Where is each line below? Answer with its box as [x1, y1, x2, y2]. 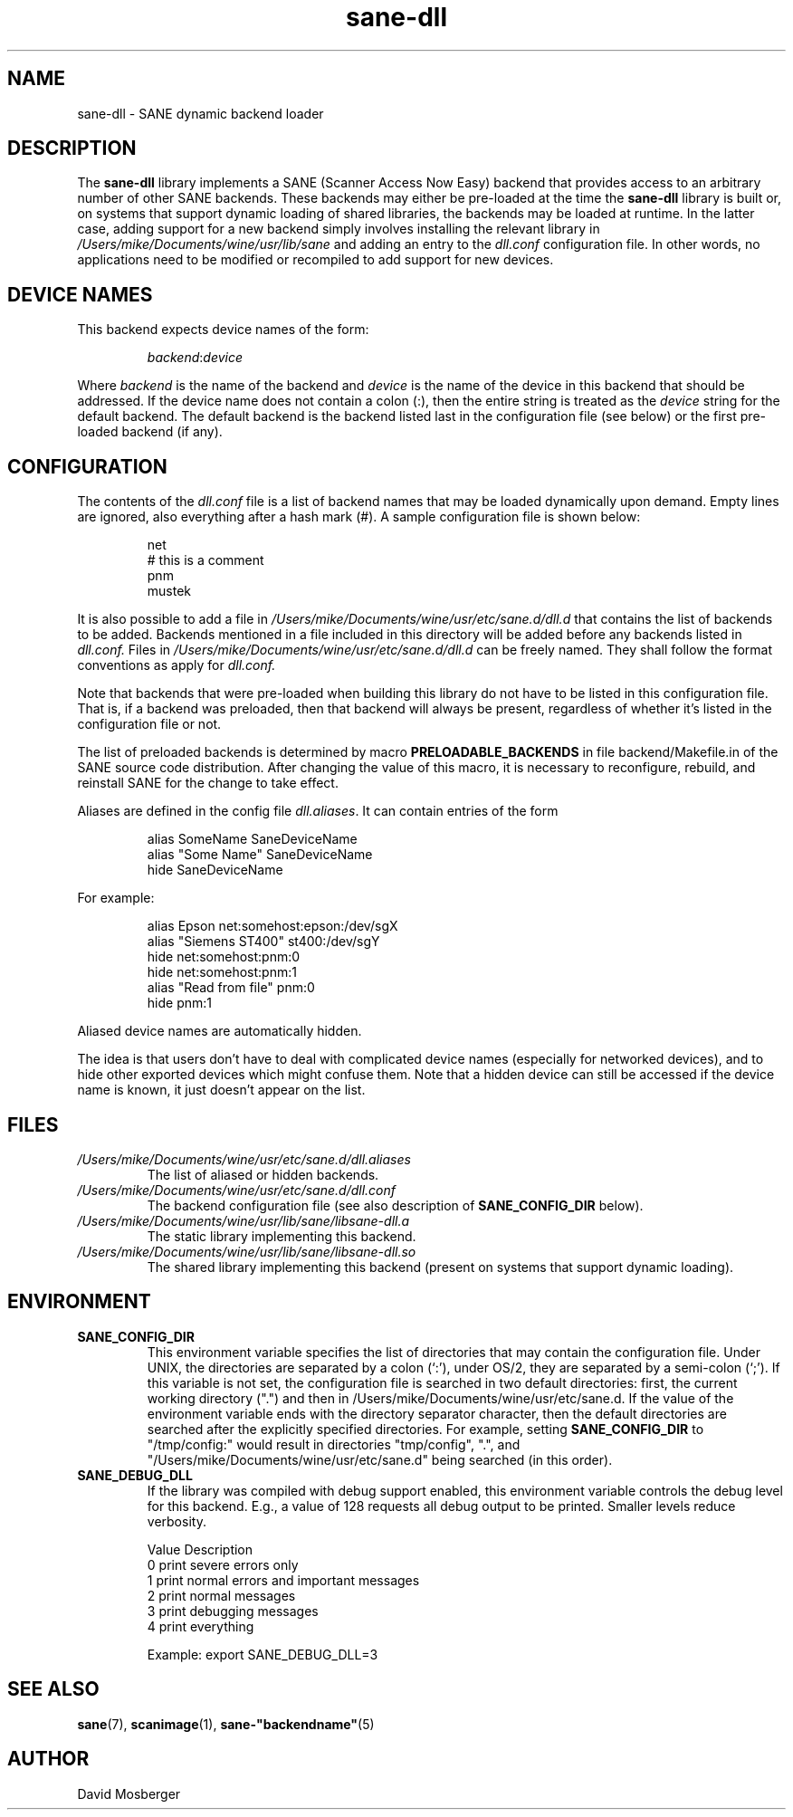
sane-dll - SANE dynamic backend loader [77, 105, 324, 121]
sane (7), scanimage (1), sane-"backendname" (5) [77, 1716, 375, 1732]
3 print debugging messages [147, 1602, 319, 1619]
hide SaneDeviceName [147, 862, 283, 878]
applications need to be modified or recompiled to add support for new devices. [77, 252, 554, 268]
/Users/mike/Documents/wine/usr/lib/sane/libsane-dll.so [77, 1243, 416, 1259]
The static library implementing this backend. [147, 1228, 416, 1244]
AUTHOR [7, 1747, 90, 1771]
